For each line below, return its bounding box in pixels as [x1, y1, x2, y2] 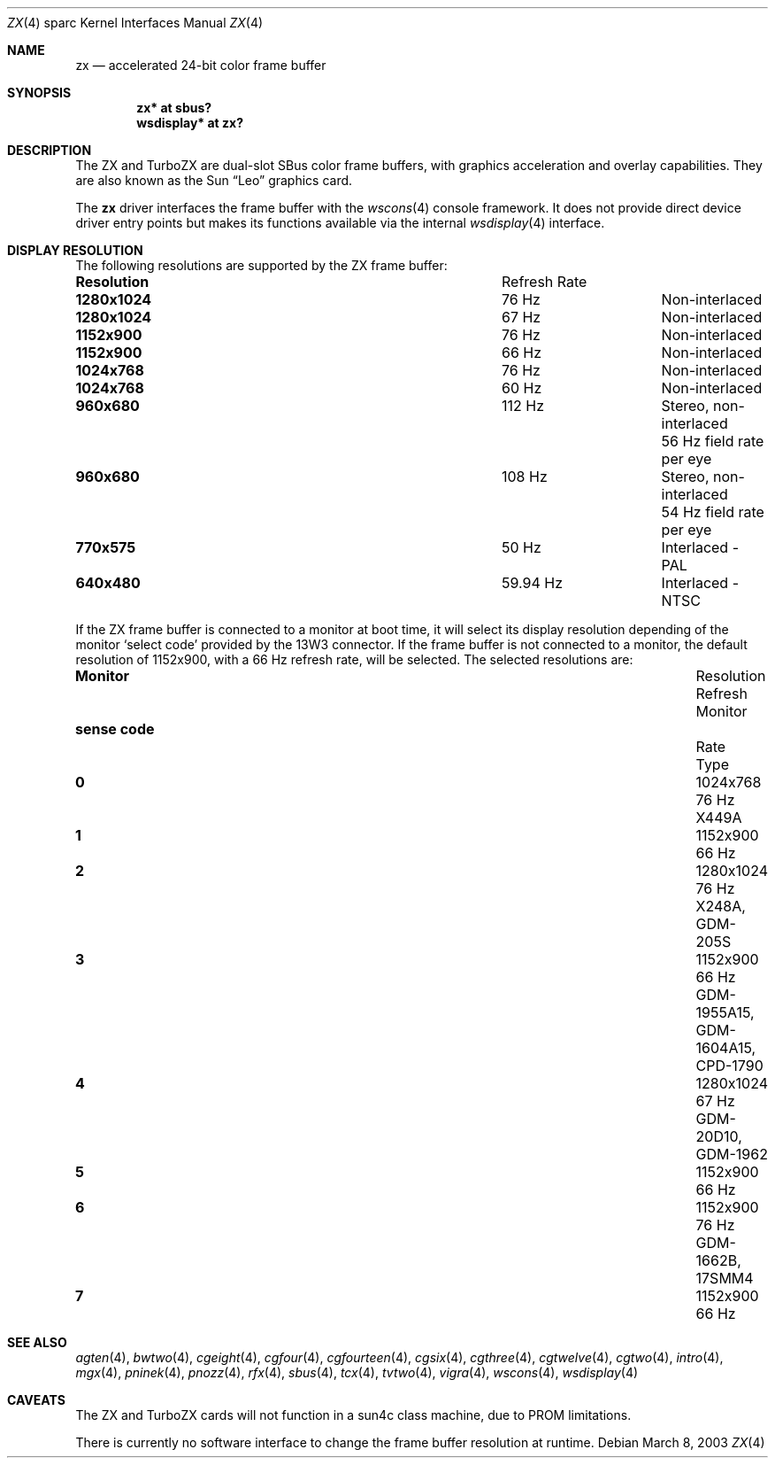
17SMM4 [695, 1269, 754, 1287]
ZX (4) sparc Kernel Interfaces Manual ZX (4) [7, 15, 264, 30]
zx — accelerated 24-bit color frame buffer [75, 58, 326, 73]
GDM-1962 [695, 1145, 768, 1163]
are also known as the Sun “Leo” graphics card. [75, 173, 353, 188]
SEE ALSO [7, 1335, 67, 1350]
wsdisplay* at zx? [136, 115, 244, 130]
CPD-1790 [695, 1057, 763, 1074]
